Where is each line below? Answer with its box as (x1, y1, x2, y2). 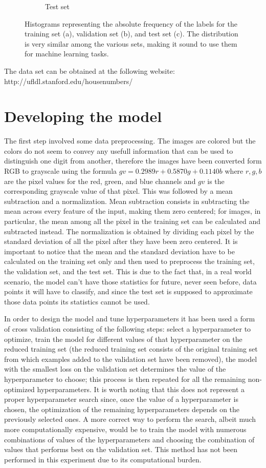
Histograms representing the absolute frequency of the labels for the (25, 18, 237, 29)
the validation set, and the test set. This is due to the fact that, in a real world (4, 266, 252, 276)
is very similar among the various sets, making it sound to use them (25, 38, 237, 49)
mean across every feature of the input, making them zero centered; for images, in (4, 206, 261, 216)
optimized (4, 383, 35, 394)
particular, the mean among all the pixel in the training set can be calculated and (4, 216, 261, 227)
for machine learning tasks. (25, 48, 109, 59)
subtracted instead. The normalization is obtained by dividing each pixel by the (4, 226, 254, 236)
